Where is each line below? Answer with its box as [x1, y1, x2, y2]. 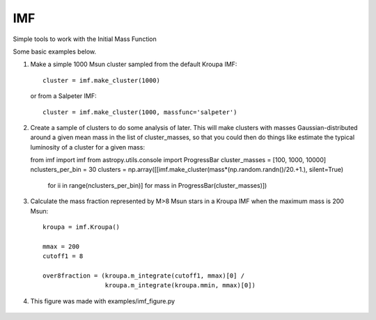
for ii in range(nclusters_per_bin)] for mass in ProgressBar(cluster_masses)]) [47, 181, 267, 189]
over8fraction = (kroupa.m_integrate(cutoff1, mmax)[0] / [42, 271, 245, 280]
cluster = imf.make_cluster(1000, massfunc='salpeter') [42, 108, 237, 116]
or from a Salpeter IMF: [30, 92, 97, 100]
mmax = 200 [42, 242, 80, 250]
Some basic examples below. [13, 47, 97, 56]
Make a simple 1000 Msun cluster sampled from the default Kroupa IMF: [30, 60, 237, 69]
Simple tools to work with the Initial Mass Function [13, 35, 157, 43]
